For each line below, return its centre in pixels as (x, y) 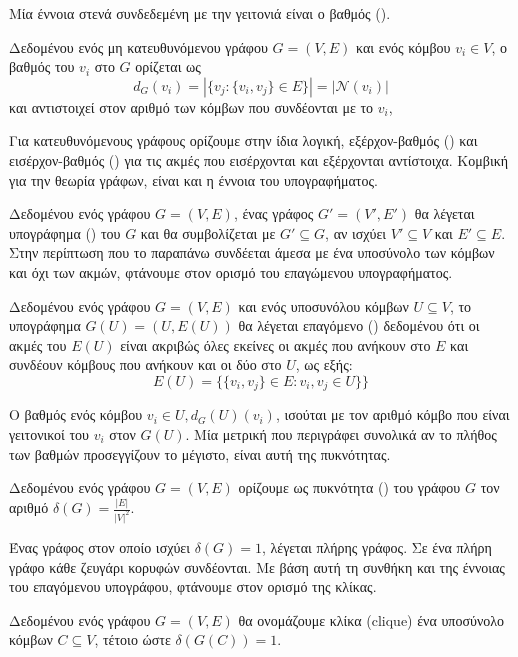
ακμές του (38, 344)
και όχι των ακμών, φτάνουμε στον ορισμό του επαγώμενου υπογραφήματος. (231, 271)
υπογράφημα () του (65, 232)
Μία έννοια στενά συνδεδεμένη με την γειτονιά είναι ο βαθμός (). (200, 13)
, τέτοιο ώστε (132, 639)
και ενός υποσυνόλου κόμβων (323, 305)
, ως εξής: (324, 364)
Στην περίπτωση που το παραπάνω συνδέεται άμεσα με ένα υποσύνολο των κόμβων (252, 252)
